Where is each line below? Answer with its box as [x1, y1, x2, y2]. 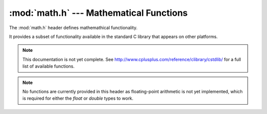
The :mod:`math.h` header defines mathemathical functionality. [9, 25, 138, 31]
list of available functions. [22, 63, 75, 69]
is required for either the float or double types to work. [22, 95, 133, 101]
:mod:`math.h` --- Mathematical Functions [9, 7, 188, 18]
